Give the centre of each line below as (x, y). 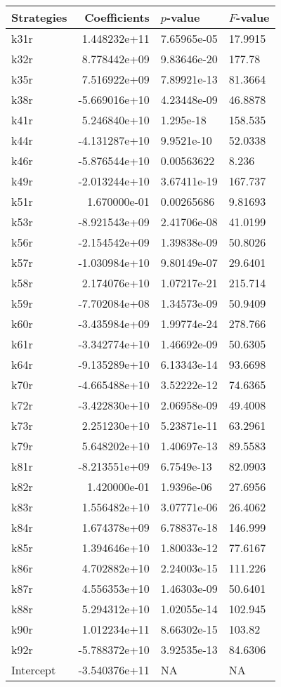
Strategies (39, 17)
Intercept (34, 670)
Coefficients (117, 17)
